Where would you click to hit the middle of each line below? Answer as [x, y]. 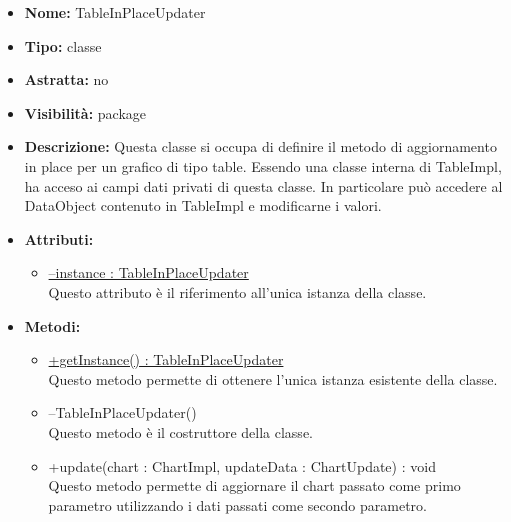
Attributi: [59, 238]
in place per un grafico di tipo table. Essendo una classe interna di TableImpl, [263, 165]
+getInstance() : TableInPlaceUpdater [166, 359]
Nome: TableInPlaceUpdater [115, 12]
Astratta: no [66, 79]
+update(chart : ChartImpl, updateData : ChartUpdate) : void [242, 465]
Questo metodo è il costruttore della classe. [180, 431]
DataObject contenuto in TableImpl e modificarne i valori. [203, 205]
